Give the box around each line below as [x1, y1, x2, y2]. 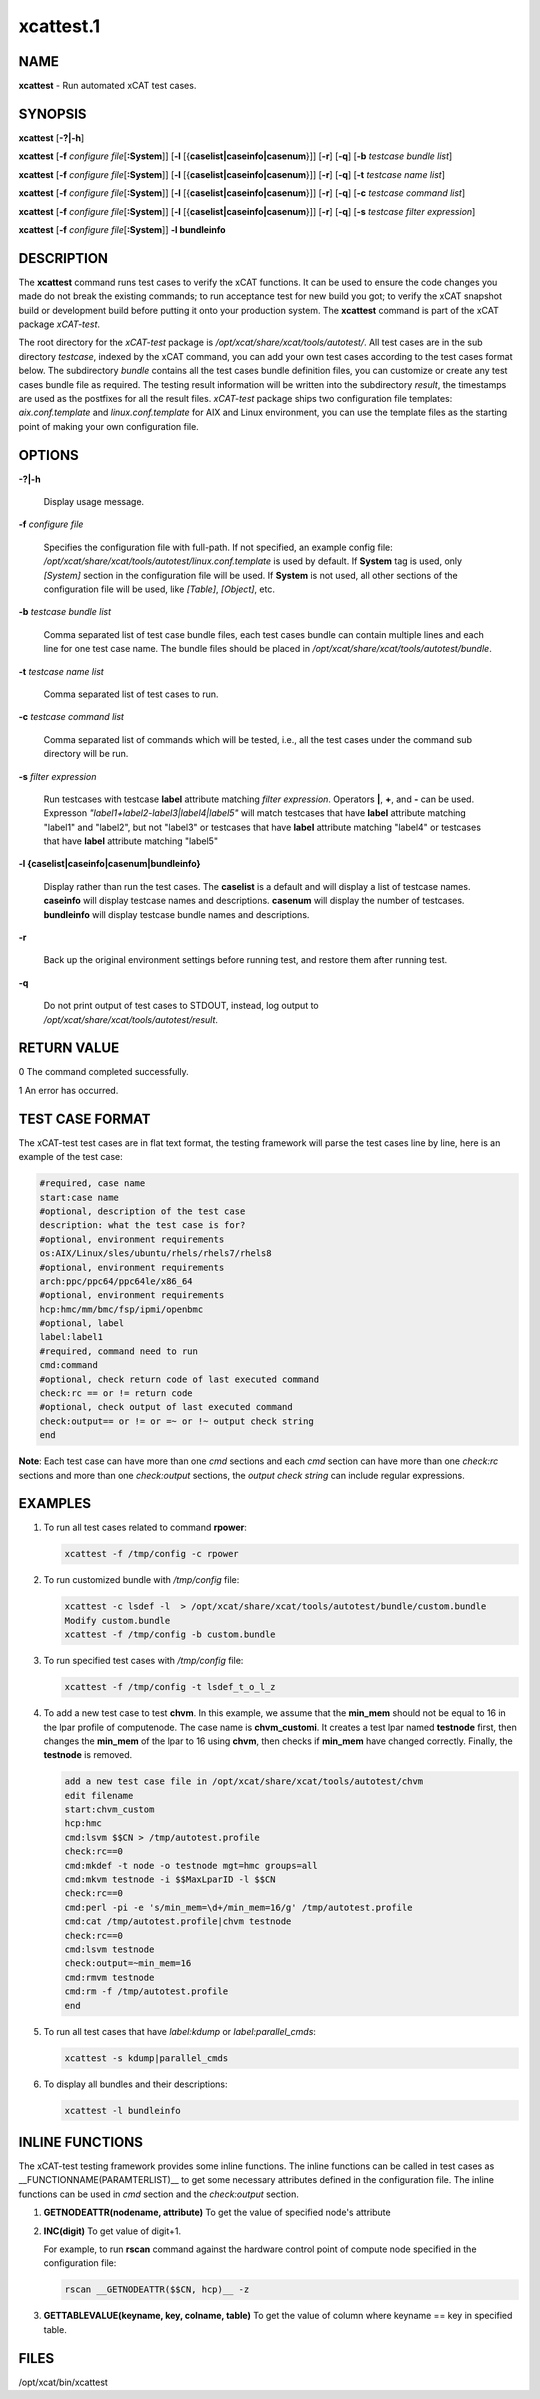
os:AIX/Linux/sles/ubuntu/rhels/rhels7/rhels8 [39, 1248, 272, 1259]
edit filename [64, 1790, 134, 1801]
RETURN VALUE [18, 1040, 120, 1057]
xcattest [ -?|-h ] [18, 131, 85, 144]
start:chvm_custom [64, 1804, 155, 1815]
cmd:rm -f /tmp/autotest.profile [64, 1986, 229, 1997]
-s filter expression [18, 770, 97, 782]
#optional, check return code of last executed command [39, 1373, 320, 1385]
